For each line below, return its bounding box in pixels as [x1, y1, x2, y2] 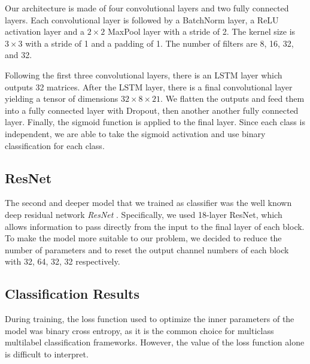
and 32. [5, 48, 32, 61]
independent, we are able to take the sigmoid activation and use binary [5, 127, 266, 139]
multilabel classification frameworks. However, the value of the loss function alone [5, 336, 305, 348]
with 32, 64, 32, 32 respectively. [5, 255, 120, 268]
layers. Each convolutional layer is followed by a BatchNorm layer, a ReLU [5, 13, 279, 26]
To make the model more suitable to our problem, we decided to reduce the [5, 232, 282, 244]
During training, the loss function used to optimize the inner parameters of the [5, 313, 294, 325]
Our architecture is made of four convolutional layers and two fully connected [5, 2, 289, 14]
